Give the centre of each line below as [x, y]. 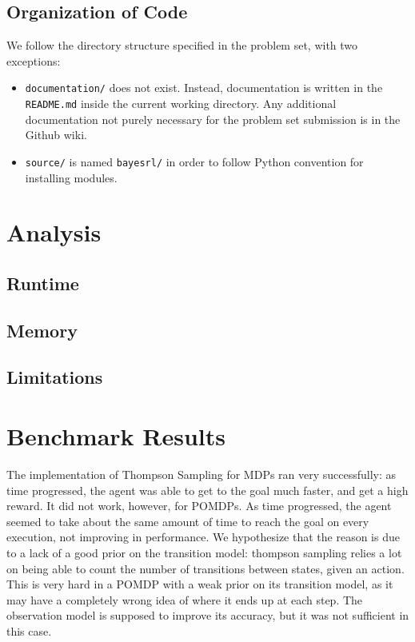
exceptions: [34, 60]
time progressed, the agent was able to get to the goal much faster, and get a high [207, 490]
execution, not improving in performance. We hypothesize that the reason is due [203, 537]
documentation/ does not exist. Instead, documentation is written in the [204, 88]
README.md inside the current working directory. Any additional [181, 104]
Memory [42, 330]
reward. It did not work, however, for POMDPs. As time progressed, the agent [199, 506]
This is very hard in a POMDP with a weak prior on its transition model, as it [200, 584]
